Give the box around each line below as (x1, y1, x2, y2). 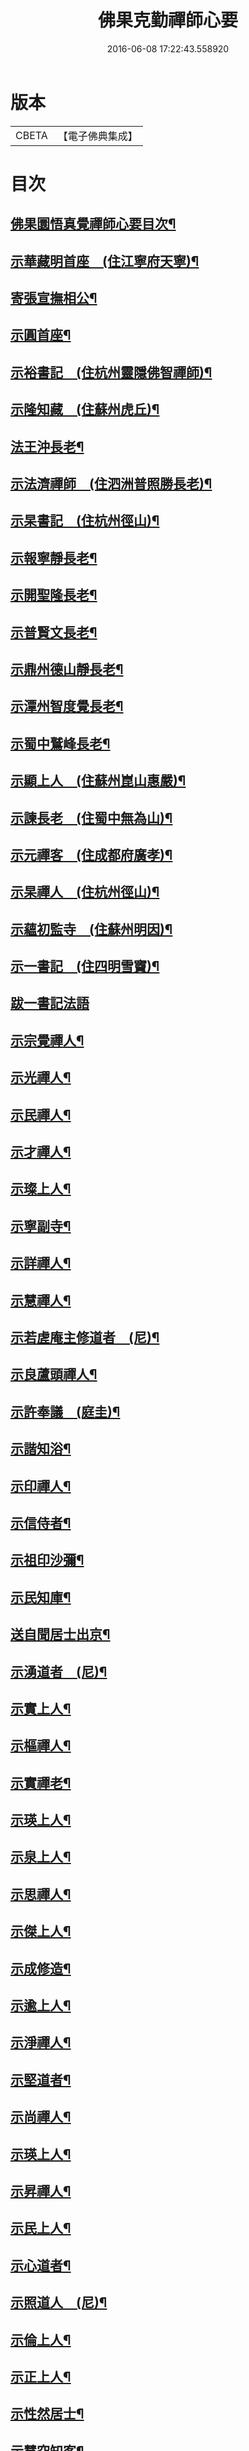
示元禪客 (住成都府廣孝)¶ (10, 846, 173, 863)
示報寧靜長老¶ (10, 549, 98, 566)
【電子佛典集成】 (57, 129, 138, 143)
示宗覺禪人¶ (10, 1032, 85, 1049)
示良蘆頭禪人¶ (10, 1366, 98, 1383)
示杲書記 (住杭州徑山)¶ (10, 512, 160, 530)
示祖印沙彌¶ (10, 1552, 85, 1569)
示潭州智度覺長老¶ (10, 698, 124, 715)
